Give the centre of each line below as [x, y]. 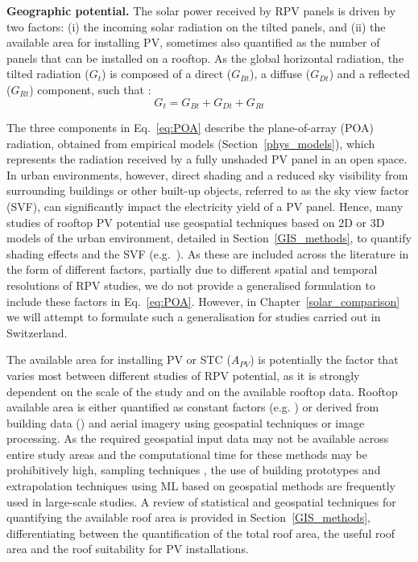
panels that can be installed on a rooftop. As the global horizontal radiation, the [205, 58]
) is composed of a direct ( [167, 74]
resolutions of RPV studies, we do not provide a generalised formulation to [191, 285]
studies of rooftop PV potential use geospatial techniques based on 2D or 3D [196, 222]
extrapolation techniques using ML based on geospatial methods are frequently [201, 486]
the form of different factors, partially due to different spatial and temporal [192, 269]
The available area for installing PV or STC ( [119, 360]
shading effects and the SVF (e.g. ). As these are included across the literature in [208, 253]
